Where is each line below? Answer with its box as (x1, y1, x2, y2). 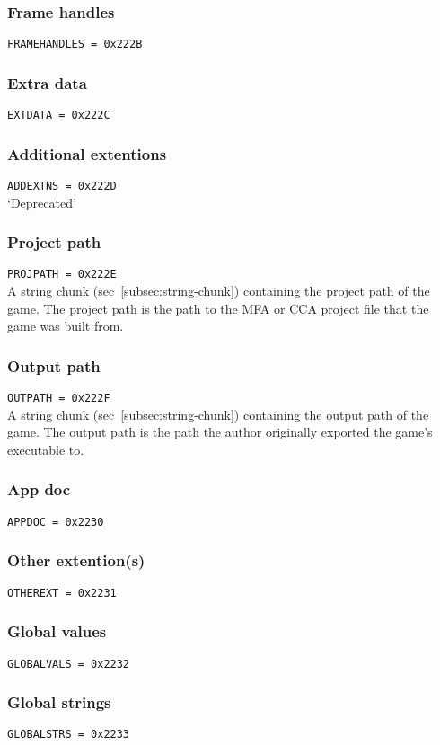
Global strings (7, 691, 111, 714)
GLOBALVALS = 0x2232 (7, 657, 130, 670)
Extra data (7, 71, 87, 93)
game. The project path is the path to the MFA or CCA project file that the (7, 298, 429, 317)
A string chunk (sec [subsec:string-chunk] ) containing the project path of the (7, 281, 430, 300)
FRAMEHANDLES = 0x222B (7, 38, 143, 51)
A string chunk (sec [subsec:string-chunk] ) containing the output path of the (7, 404, 429, 423)
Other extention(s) (7, 549, 145, 572)
